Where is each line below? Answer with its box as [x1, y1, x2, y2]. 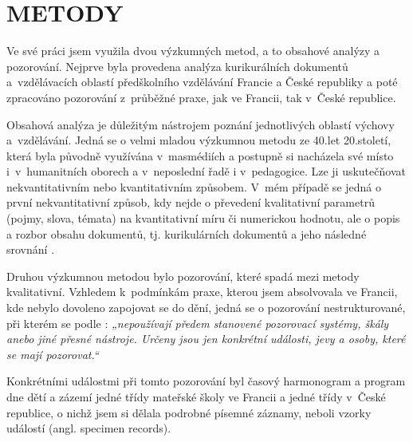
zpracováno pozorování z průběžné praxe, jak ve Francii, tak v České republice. [6, 89, 396, 105]
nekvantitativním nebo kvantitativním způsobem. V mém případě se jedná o [6, 178, 381, 195]
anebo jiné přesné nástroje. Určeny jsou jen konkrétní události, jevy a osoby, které [6, 330, 406, 347]
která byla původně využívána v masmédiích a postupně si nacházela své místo [6, 147, 394, 164]
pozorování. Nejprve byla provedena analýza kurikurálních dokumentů [6, 57, 348, 74]
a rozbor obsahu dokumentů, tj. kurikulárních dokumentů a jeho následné [6, 225, 367, 242]
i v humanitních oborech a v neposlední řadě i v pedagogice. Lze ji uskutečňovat [6, 163, 406, 180]
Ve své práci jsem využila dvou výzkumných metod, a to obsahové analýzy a [6, 42, 380, 59]
